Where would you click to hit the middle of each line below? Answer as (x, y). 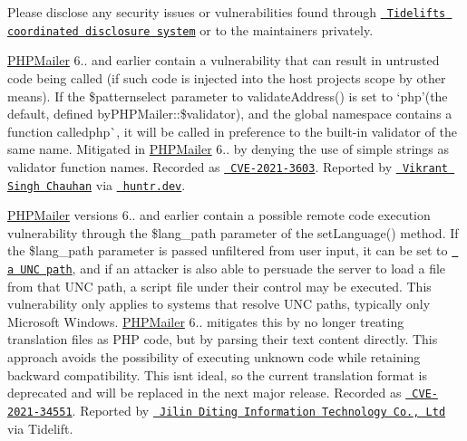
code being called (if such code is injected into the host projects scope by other (227, 77)
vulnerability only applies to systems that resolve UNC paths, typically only (219, 304)
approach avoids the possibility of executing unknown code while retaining (214, 357)
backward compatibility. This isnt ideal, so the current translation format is (217, 374)
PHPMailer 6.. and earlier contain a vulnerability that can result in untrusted (224, 60)
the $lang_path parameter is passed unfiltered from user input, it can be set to (228, 250)
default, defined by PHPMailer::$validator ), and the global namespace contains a (230, 114)
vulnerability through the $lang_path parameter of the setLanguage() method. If (233, 232)
